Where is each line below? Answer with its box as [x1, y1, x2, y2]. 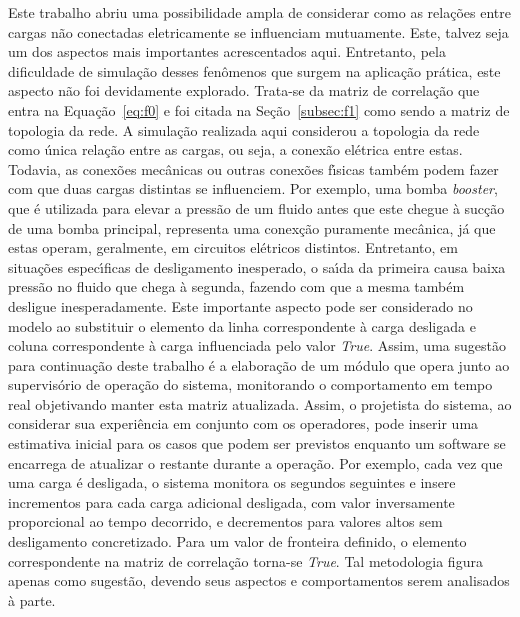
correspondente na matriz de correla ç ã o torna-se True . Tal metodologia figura [8, 550, 483, 571]
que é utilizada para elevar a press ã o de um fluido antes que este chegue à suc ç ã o [8, 197, 505, 218]
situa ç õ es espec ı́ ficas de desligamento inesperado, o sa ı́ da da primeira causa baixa [8, 256, 506, 277]
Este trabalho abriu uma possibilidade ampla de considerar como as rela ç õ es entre [8, 2, 511, 22]
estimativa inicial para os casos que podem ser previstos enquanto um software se [8, 433, 506, 454]
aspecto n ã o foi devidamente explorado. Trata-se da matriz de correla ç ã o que [8, 80, 480, 101]
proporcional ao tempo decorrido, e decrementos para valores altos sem [8, 511, 443, 532]
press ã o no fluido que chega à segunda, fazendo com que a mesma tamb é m [8, 276, 465, 297]
